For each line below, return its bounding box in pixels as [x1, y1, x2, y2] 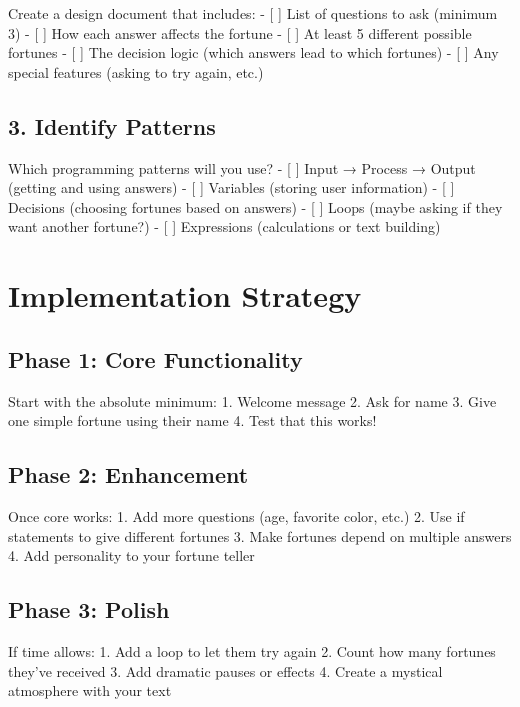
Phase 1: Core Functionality [8, 343, 303, 374]
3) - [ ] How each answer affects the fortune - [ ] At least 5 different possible [8, 22, 472, 43]
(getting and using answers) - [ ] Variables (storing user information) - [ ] [8, 177, 455, 198]
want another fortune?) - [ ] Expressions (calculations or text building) [8, 216, 441, 237]
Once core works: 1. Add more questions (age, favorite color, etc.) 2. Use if [8, 505, 465, 526]
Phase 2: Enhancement [8, 459, 249, 490]
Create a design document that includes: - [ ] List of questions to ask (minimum [8, 3, 498, 23]
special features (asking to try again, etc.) [8, 61, 264, 82]
